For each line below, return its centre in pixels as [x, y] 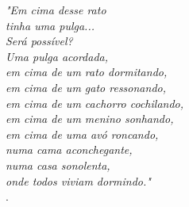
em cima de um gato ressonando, [86, 87]
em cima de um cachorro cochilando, [95, 103]
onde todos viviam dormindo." [78, 180]
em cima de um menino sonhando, [90, 119]
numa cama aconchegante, [69, 149]
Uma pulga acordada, [57, 56]
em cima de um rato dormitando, [87, 72]
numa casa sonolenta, [58, 165]
